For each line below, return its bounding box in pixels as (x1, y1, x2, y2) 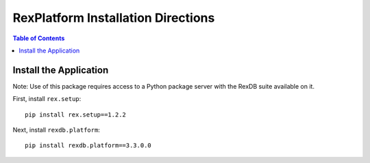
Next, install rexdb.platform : (12, 126, 101, 134)
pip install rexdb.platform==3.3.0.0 (25, 142, 152, 149)
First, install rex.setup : (12, 95, 82, 103)
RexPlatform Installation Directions (12, 10, 215, 25)
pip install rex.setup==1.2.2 (25, 110, 127, 119)
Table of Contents (12, 34, 65, 42)
